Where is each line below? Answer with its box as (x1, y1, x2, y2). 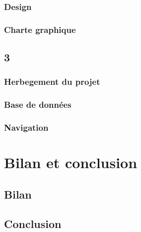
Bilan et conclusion (4, 152, 138, 173)
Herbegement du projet (4, 75, 100, 88)
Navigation (4, 121, 49, 134)
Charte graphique (4, 23, 76, 35)
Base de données (4, 98, 71, 111)
